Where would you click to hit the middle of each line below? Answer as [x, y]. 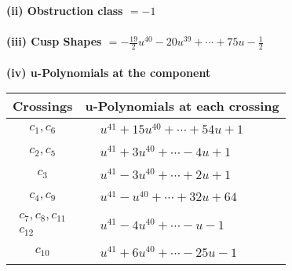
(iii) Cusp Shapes [54, 41]
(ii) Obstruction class [65, 10]
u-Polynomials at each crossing [182, 106]
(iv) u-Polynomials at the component [109, 72]
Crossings [43, 106]
